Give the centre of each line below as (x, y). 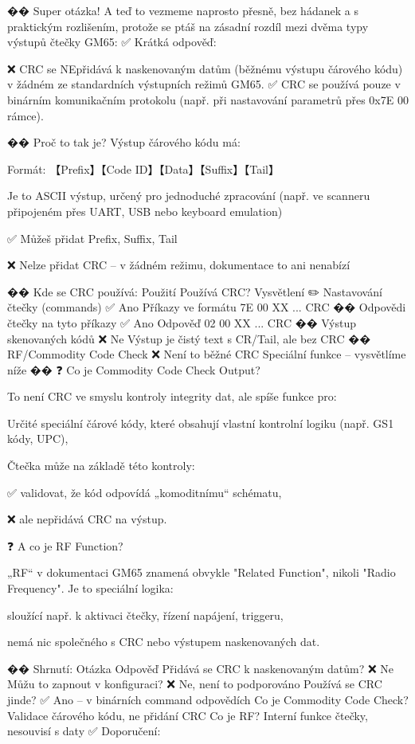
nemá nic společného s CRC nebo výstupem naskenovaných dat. (164, 642)
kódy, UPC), (38, 439)
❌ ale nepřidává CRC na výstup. (87, 519)
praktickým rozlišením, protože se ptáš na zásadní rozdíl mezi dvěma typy (188, 26)
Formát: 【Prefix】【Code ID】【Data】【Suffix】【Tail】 (143, 168)
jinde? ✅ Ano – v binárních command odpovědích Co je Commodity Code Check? (208, 699)
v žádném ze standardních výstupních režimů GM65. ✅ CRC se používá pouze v (204, 84)
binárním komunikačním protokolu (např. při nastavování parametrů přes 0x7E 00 (208, 99)
